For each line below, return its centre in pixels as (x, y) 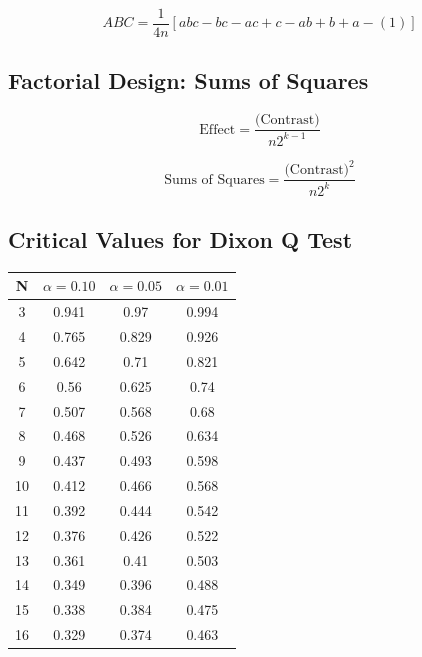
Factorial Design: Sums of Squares (188, 80)
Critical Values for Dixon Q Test (180, 238)
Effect (217, 129)
